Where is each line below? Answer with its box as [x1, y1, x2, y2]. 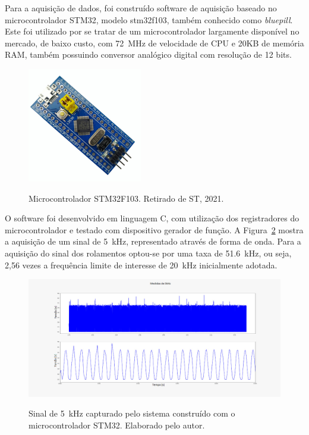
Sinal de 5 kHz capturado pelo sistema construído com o [29, 407, 235, 420]
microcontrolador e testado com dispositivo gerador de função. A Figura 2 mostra [5, 223, 304, 236]
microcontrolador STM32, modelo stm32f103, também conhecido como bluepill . [5, 13, 293, 26]
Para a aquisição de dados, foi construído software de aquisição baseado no [5, 2, 277, 14]
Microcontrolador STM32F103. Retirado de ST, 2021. [29, 192, 224, 204]
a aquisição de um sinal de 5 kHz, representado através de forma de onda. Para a [5, 235, 301, 248]
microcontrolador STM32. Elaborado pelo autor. [29, 418, 205, 431]
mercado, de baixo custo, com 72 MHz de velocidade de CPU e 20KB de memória [5, 36, 304, 49]
